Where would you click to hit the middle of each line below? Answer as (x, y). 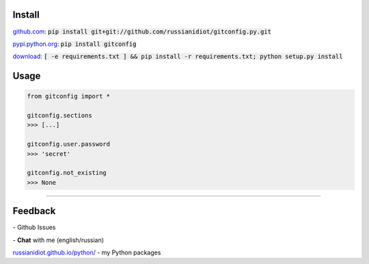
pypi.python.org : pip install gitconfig (74, 44)
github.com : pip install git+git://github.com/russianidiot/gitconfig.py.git (142, 31)
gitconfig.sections (59, 116)
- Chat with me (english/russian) (58, 240)
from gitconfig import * (69, 96)
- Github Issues (34, 227)
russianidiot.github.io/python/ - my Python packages (87, 252)
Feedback (34, 211)
